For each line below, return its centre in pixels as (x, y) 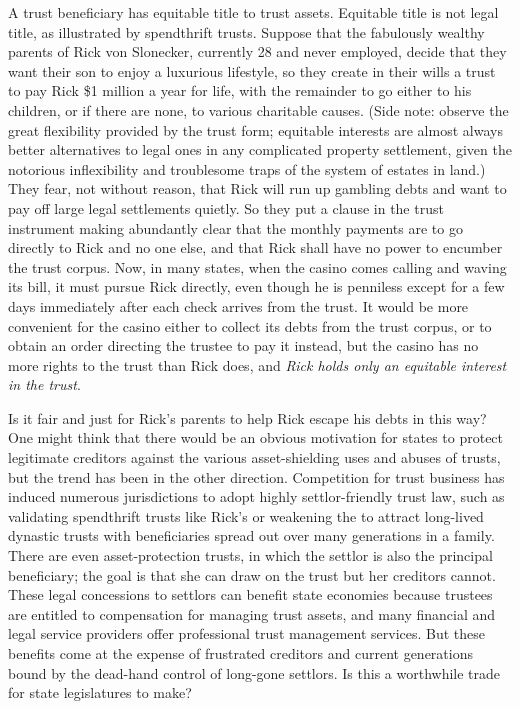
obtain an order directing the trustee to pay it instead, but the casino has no (243, 345)
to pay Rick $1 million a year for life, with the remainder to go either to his (240, 90)
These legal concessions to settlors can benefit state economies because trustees (250, 594)
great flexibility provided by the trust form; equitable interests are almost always (255, 129)
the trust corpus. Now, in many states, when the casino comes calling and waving (257, 266)
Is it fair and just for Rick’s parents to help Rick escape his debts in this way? (247, 417)
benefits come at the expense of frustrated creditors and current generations (240, 653)
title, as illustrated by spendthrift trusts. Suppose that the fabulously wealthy (246, 31)
